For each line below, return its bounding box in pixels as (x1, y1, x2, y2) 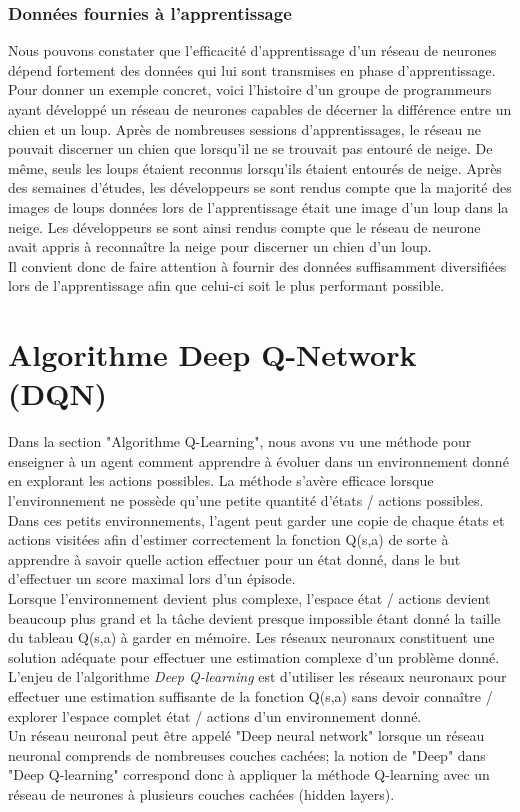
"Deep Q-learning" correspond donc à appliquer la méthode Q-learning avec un (8, 764, 490, 785)
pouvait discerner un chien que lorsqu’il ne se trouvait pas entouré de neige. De (8, 138, 493, 159)
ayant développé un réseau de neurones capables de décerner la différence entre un (8, 99, 512, 119)
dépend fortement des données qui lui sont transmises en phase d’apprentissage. (8, 59, 496, 80)
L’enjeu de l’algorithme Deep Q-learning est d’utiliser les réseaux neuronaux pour (8, 666, 507, 687)
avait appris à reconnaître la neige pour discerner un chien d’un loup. (8, 236, 432, 257)
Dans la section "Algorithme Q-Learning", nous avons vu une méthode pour (8, 431, 472, 452)
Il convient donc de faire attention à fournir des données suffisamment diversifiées (8, 255, 507, 276)
